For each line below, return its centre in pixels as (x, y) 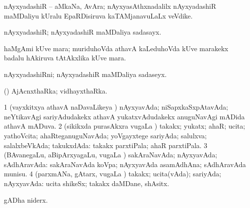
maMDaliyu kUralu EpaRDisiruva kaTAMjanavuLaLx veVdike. (98, 15)
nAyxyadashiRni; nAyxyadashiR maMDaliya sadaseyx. (85, 74)
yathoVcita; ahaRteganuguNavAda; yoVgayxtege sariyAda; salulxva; (105, 135)
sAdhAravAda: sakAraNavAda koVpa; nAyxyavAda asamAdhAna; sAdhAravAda (125, 164)
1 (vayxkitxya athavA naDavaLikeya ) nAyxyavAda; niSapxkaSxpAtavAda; (116, 107)
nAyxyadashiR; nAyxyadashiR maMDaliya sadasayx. (83, 32)
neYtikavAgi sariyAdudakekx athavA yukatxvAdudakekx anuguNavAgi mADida (125, 116)
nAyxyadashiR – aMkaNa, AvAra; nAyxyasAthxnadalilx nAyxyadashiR (110, 6)
